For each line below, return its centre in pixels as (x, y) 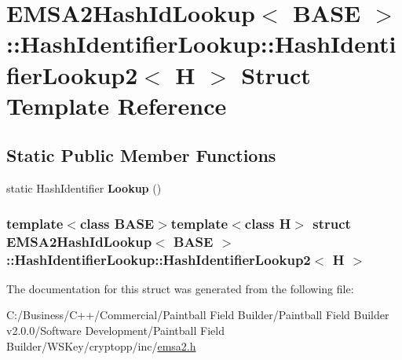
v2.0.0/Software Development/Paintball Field (115, 330)
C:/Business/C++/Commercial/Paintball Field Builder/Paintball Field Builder (198, 315)
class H (268, 223)
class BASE (117, 223)
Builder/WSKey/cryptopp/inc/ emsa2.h (101, 345)
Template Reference (117, 105)
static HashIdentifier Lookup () (84, 188)
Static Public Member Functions (141, 155)
